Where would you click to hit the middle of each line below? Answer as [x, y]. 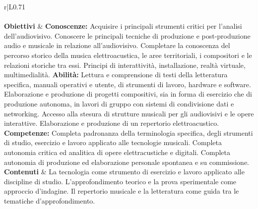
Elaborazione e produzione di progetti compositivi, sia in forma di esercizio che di [128, 94]
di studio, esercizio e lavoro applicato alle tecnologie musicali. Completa [113, 142]
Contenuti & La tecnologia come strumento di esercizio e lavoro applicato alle [124, 172]
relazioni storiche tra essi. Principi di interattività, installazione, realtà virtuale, [125, 65]
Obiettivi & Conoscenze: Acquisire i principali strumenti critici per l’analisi [123, 26]
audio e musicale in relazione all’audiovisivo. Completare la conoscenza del [117, 45]
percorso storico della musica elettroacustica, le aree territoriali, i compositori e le [128, 55]
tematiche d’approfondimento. [50, 200]
